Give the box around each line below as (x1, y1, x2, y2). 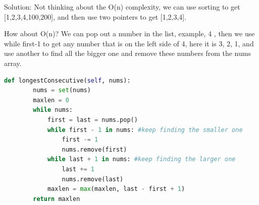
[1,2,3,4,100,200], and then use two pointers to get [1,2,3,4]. (4, 11, 187, 22)
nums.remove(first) (62, 146, 127, 153)
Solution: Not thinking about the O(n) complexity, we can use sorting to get (4, 2, 240, 12)
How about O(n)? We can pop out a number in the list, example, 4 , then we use (4, 28, 255, 39)
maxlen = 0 (33, 96, 69, 104)
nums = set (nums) (33, 87, 91, 94)
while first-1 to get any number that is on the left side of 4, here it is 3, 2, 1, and (4, 38, 254, 48)
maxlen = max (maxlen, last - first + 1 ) (47, 185, 185, 193)
